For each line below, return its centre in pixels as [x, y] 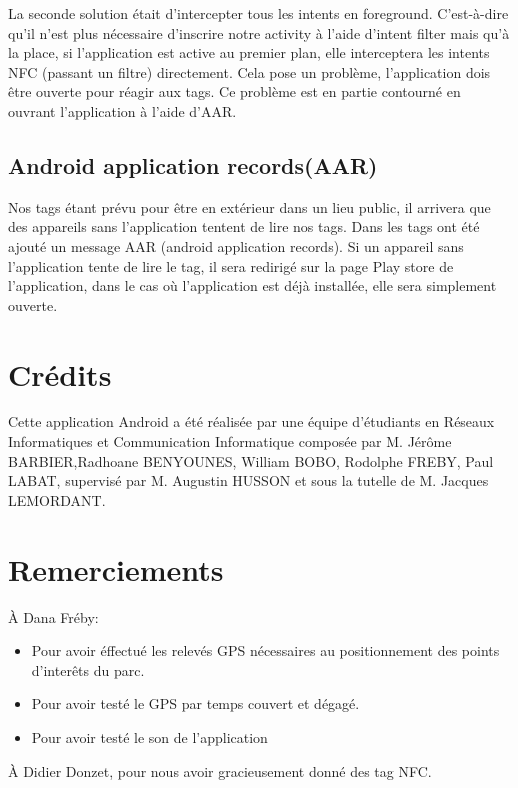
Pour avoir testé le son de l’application [149, 736]
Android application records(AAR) [193, 164]
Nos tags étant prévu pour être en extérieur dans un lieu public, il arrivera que [249, 206]
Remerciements [116, 568]
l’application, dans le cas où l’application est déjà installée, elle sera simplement [252, 285]
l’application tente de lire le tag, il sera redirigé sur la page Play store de [231, 265]
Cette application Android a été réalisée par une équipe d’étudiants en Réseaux [251, 421]
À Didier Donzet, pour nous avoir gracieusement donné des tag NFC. [220, 770]
